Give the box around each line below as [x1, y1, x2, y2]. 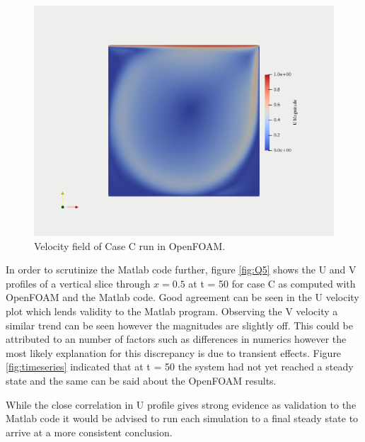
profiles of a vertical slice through [6, 276, 151, 290]
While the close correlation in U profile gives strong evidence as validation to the [6, 397, 357, 412]
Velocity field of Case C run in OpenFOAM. [34, 238, 226, 253]
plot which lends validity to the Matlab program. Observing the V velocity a [6, 304, 338, 318]
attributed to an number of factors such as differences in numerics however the [6, 331, 347, 346]
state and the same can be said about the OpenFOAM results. [6, 373, 277, 387]
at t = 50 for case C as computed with [188, 276, 356, 290]
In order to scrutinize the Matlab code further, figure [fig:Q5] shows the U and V [6, 262, 357, 277]
